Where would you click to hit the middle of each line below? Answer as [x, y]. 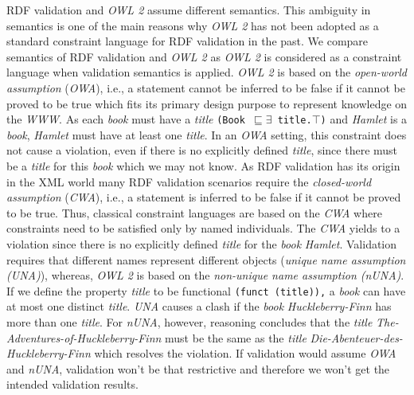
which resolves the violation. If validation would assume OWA [245, 353]
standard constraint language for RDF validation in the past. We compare [187, 41]
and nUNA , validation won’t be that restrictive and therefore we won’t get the [198, 368]
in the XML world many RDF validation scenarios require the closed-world [189, 181]
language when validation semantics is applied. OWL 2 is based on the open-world [207, 72]
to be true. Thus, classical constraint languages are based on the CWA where [194, 212]
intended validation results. [72, 384]
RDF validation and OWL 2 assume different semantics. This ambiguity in [189, 10]
